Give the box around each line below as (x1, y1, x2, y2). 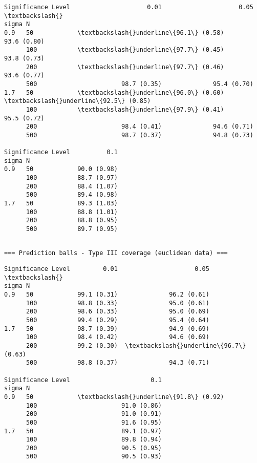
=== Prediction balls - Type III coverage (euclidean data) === (4, 249, 228, 257)
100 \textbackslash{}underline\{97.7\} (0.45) (26, 46, 224, 54)
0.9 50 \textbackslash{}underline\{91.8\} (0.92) (4, 393, 224, 401)
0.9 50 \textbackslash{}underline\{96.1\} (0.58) (4, 29, 224, 36)
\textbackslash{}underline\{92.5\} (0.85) (4, 97, 151, 105)
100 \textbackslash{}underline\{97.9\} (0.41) (26, 106, 224, 113)
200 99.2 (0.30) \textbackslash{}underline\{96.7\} (26, 342, 246, 349)
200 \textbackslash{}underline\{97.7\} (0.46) (26, 63, 224, 71)
